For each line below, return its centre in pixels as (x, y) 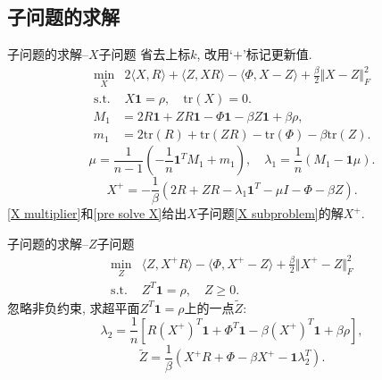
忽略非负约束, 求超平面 (74, 307)
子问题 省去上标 (145, 54)
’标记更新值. (277, 54)
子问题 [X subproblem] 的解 (270, 213)
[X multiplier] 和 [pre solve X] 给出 (97, 213)
